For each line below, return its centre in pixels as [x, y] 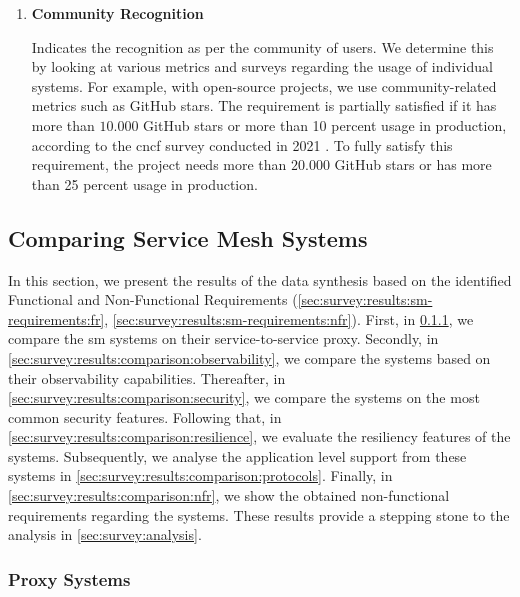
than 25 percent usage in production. [144, 183]
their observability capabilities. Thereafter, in [147, 377]
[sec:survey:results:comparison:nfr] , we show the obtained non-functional [229, 495]
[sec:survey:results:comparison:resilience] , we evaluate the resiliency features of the [259, 436]
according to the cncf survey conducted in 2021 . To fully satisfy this [242, 144]
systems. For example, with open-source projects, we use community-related [264, 85]
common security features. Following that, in [145, 416]
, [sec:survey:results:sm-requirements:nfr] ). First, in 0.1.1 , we [289, 318]
